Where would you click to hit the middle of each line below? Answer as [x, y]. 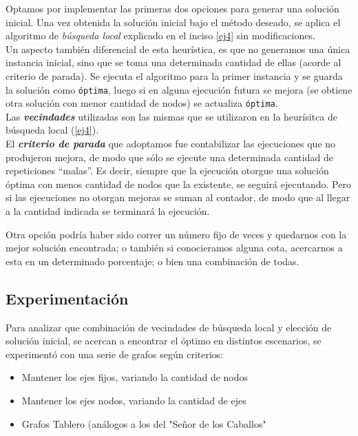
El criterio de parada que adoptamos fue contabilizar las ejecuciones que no [171, 144]
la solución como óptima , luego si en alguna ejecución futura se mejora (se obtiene [179, 89]
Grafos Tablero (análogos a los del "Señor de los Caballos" [144, 423]
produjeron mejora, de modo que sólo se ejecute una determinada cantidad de [169, 157]
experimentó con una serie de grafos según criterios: [115, 354]
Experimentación [67, 298]
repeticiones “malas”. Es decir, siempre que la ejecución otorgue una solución [167, 170]
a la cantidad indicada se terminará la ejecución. [108, 211]
